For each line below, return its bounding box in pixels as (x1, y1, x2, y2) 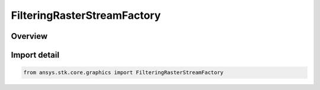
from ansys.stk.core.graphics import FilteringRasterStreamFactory (23, 69, 224, 76)
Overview (11, 31, 48, 41)
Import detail (11, 50, 59, 60)
